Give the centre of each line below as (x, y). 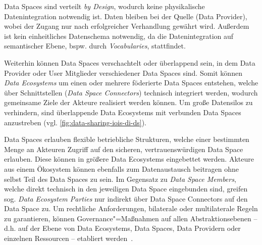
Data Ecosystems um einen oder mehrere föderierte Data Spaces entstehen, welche (131, 83)
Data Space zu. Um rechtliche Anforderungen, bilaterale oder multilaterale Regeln (131, 208)
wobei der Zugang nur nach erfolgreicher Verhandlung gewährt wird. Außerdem (127, 26)
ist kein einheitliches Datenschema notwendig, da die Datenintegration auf (119, 36)
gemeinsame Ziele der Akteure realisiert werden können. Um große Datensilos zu (128, 102)
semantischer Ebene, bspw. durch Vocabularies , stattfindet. (95, 46)
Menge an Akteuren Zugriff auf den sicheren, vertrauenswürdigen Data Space (124, 149)
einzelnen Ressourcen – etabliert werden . (69, 238)
